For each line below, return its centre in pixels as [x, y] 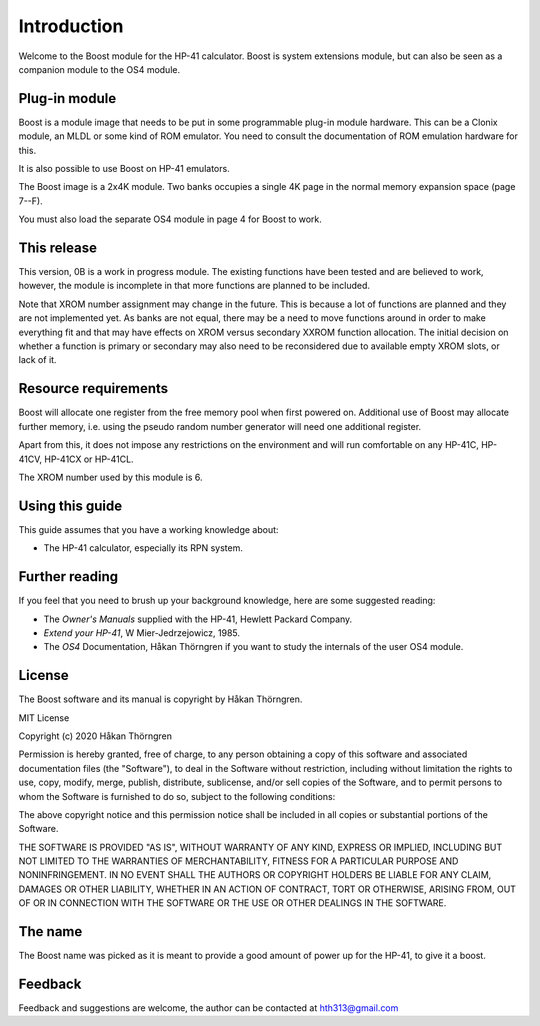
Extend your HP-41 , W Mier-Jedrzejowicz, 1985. [141, 632]
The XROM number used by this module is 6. [110, 477]
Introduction [71, 26]
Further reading [68, 576]
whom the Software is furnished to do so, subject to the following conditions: [177, 796]
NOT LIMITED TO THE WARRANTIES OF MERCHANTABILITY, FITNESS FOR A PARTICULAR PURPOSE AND [238, 861]
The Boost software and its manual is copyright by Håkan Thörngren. [160, 699]
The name [50, 931]
